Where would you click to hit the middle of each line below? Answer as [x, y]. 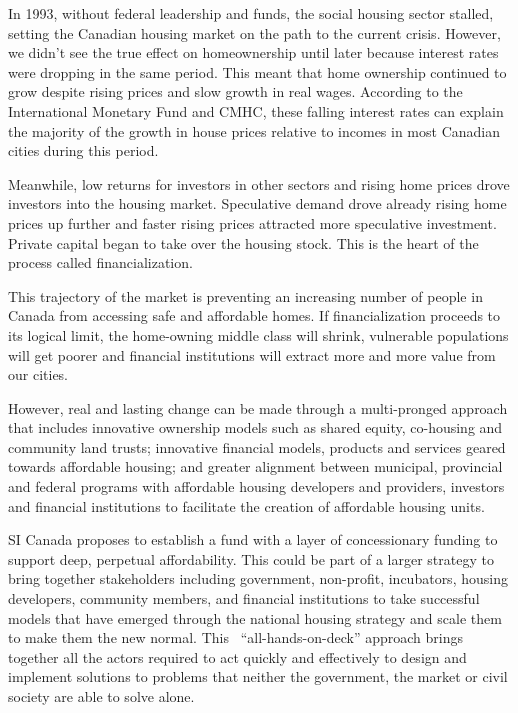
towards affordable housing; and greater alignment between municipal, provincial [255, 466]
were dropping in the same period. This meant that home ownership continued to [257, 71]
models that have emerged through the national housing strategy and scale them [255, 617]
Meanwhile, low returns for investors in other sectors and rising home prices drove [259, 183]
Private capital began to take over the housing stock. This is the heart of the [243, 242]
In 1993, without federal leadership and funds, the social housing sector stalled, [251, 13]
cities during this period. [83, 150]
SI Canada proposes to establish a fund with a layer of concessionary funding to [253, 539]
